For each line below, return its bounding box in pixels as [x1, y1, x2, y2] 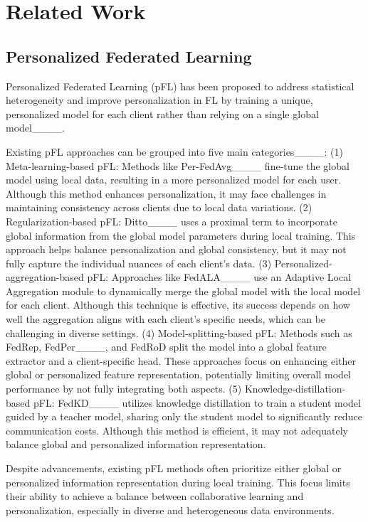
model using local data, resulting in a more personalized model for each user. [6, 172, 342, 187]
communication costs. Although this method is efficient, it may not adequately [6, 422, 348, 437]
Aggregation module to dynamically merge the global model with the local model [6, 283, 361, 298]
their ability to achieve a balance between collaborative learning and [6, 489, 304, 504]
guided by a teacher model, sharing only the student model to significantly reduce [6, 409, 362, 424]
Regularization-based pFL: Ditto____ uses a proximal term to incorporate [6, 213, 337, 228]
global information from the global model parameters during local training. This [6, 228, 356, 243]
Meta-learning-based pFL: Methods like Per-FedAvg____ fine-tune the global [6, 158, 349, 173]
